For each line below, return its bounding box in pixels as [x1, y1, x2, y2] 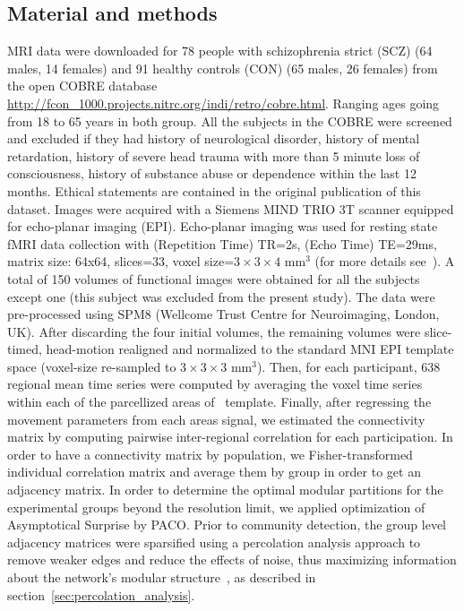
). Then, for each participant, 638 [256, 357, 441, 375]
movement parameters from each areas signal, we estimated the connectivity [7, 409, 425, 428]
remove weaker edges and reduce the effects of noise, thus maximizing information [7, 550, 457, 569]
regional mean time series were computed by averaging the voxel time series [7, 374, 423, 393]
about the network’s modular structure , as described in [7, 568, 316, 587]
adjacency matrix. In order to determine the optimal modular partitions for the [7, 480, 443, 499]
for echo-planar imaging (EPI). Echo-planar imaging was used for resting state [7, 217, 438, 236]
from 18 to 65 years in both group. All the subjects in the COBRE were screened [7, 111, 452, 130]
